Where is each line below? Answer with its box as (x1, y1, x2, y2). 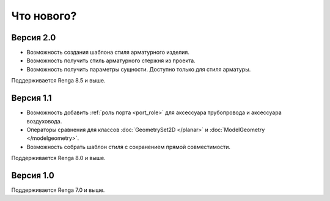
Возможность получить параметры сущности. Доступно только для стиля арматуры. (26, 65, 251, 73)
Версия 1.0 (11, 170, 54, 180)
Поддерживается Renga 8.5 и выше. (11, 77, 106, 84)
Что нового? (11, 9, 77, 23)
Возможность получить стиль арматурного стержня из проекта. (26, 57, 196, 64)
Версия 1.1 (11, 93, 52, 103)
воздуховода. (26, 117, 62, 125)
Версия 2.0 (11, 32, 56, 43)
